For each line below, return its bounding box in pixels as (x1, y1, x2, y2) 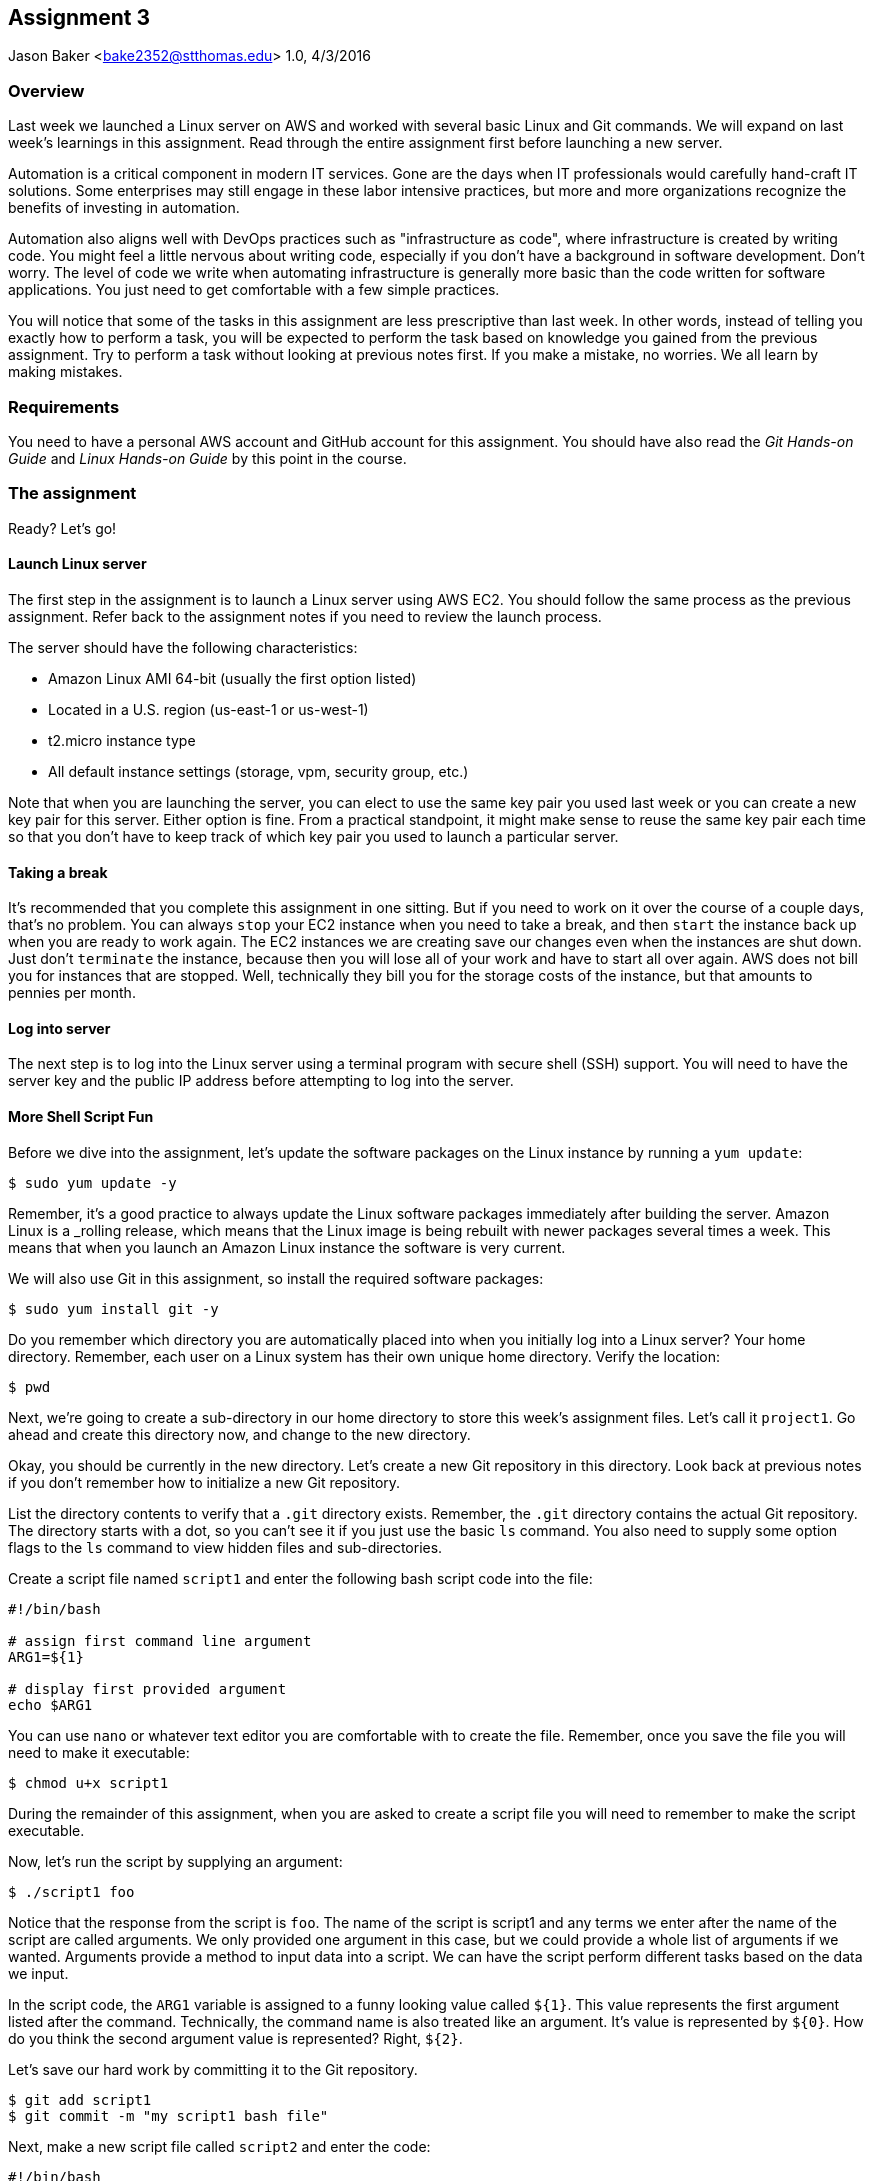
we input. (8, 1964, 69, 1982)
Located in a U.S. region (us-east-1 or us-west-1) (48, 700, 369, 718)
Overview (8, 80, 85, 101)
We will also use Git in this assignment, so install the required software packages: (8, 1269, 544, 1287)
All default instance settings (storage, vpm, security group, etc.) (48, 762, 469, 780)
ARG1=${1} (8, 1648, 84, 1665)
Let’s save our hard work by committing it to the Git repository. (8, 2060, 418, 2078)
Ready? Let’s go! (8, 519, 117, 537)
